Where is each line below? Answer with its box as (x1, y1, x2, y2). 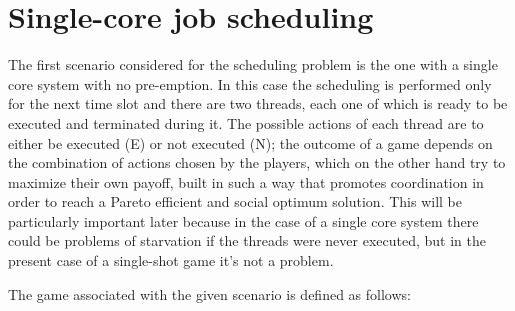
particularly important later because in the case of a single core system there (8, 210, 479, 231)
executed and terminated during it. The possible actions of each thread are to (8, 112, 484, 133)
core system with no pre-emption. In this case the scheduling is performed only (8, 73, 492, 94)
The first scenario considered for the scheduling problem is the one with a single (8, 54, 498, 75)
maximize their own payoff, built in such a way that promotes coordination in (8, 171, 484, 192)
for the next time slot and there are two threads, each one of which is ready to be (8, 93, 508, 114)
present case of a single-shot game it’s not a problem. (8, 250, 334, 271)
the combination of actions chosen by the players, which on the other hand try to (8, 152, 506, 173)
